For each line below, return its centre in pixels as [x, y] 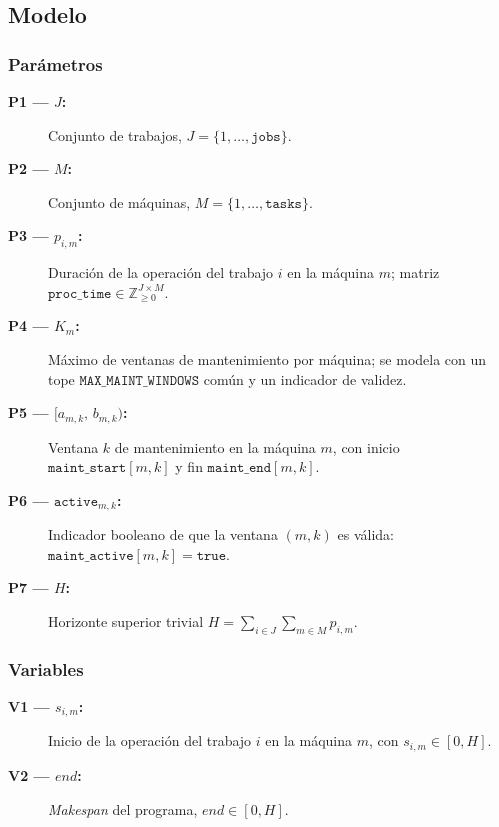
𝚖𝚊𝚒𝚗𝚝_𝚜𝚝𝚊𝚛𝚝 [87, 468]
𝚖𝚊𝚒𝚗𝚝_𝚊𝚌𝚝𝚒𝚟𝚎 [91, 555]
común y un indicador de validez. [305, 378]
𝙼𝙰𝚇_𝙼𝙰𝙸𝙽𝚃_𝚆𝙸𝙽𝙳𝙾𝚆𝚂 [139, 380]
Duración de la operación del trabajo [161, 272]
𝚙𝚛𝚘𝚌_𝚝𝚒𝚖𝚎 [80, 293]
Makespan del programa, [123, 808]
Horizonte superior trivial [126, 621]
